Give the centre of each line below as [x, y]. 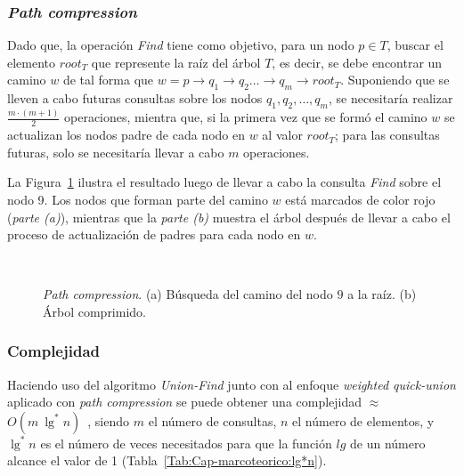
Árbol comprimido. [94, 311]
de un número [388, 443]
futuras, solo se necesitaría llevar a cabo [116, 152]
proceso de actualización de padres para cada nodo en [154, 234]
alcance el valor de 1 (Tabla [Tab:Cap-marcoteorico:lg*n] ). [167, 460]
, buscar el [415, 45]
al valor [282, 135]
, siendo [109, 420]
